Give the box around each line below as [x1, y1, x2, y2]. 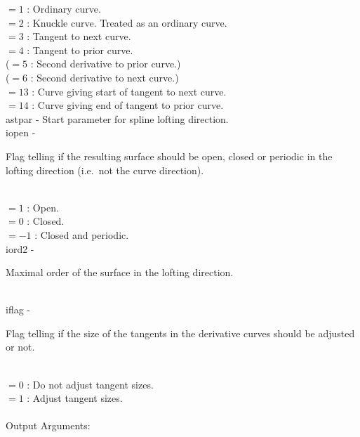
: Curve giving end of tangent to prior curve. [32, 98, 224, 112]
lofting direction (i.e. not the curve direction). [6, 162, 204, 177]
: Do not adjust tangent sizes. [27, 377, 154, 391]
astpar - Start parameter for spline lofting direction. [6, 111, 229, 126]
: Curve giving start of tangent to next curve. [32, 84, 227, 98]
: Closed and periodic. [34, 227, 129, 242]
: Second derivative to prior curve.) [30, 56, 181, 71]
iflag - [6, 302, 31, 317]
